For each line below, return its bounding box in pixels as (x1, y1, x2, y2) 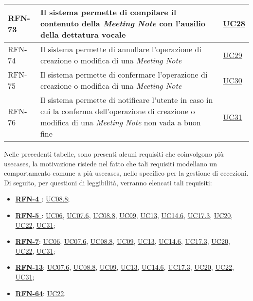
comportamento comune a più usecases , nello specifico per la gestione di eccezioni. (4, 168, 249, 178)
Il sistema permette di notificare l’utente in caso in (40, 94, 213, 105)
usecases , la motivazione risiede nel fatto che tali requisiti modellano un (4, 158, 217, 168)
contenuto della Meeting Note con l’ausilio (40, 18, 206, 29)
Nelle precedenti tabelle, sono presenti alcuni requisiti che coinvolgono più (4, 149, 224, 159)
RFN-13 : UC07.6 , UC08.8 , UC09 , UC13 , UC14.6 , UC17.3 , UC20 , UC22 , (15, 262, 234, 272)
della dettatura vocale (40, 29, 126, 40)
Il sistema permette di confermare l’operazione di (40, 69, 208, 80)
